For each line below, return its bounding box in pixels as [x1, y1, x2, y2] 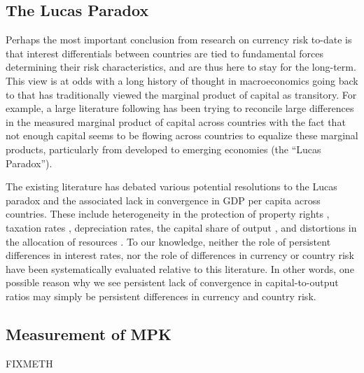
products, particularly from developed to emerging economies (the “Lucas [6, 141, 321, 156]
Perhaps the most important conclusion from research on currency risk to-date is [6, 32, 352, 47]
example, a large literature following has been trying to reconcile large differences [6, 101, 354, 115]
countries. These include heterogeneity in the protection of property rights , [6, 206, 330, 221]
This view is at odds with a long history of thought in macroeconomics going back [6, 73, 358, 87]
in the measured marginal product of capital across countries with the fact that [6, 114, 346, 129]
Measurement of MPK [6, 323, 171, 344]
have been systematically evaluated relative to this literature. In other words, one [6, 261, 354, 276]
